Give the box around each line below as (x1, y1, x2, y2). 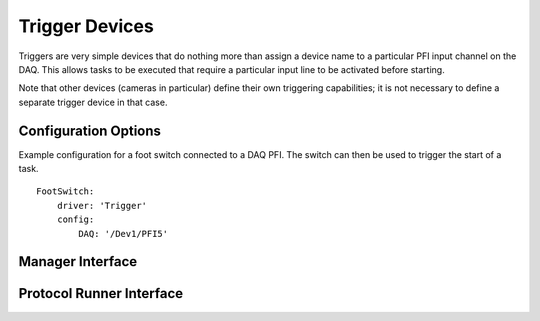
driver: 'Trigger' (56, 200, 148, 211)
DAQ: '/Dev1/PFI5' (78, 228, 169, 239)
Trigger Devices (18, 15, 154, 37)
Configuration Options (18, 122, 162, 139)
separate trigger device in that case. (18, 96, 168, 108)
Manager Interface (18, 253, 138, 270)
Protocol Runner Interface (18, 285, 184, 302)
